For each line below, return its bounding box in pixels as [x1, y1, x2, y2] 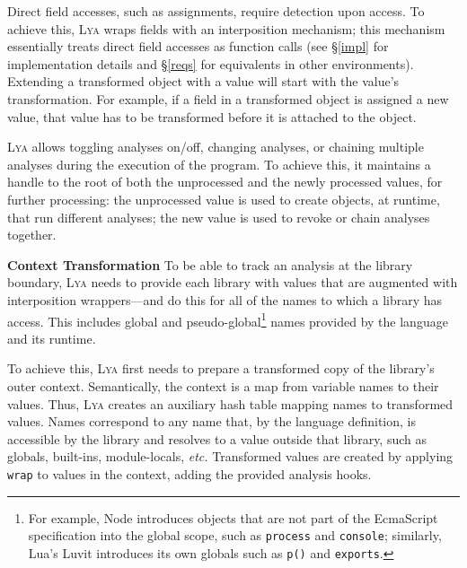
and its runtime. [7, 328, 96, 347]
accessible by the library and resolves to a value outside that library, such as [7, 429, 427, 448]
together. [7, 225, 57, 244]
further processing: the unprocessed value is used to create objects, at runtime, [7, 189, 440, 208]
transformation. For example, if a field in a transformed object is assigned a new [7, 89, 449, 108]
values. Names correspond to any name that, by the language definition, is [7, 412, 416, 431]
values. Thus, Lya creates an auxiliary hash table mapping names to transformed [7, 394, 454, 413]
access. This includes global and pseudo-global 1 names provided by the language [7, 309, 448, 330]
